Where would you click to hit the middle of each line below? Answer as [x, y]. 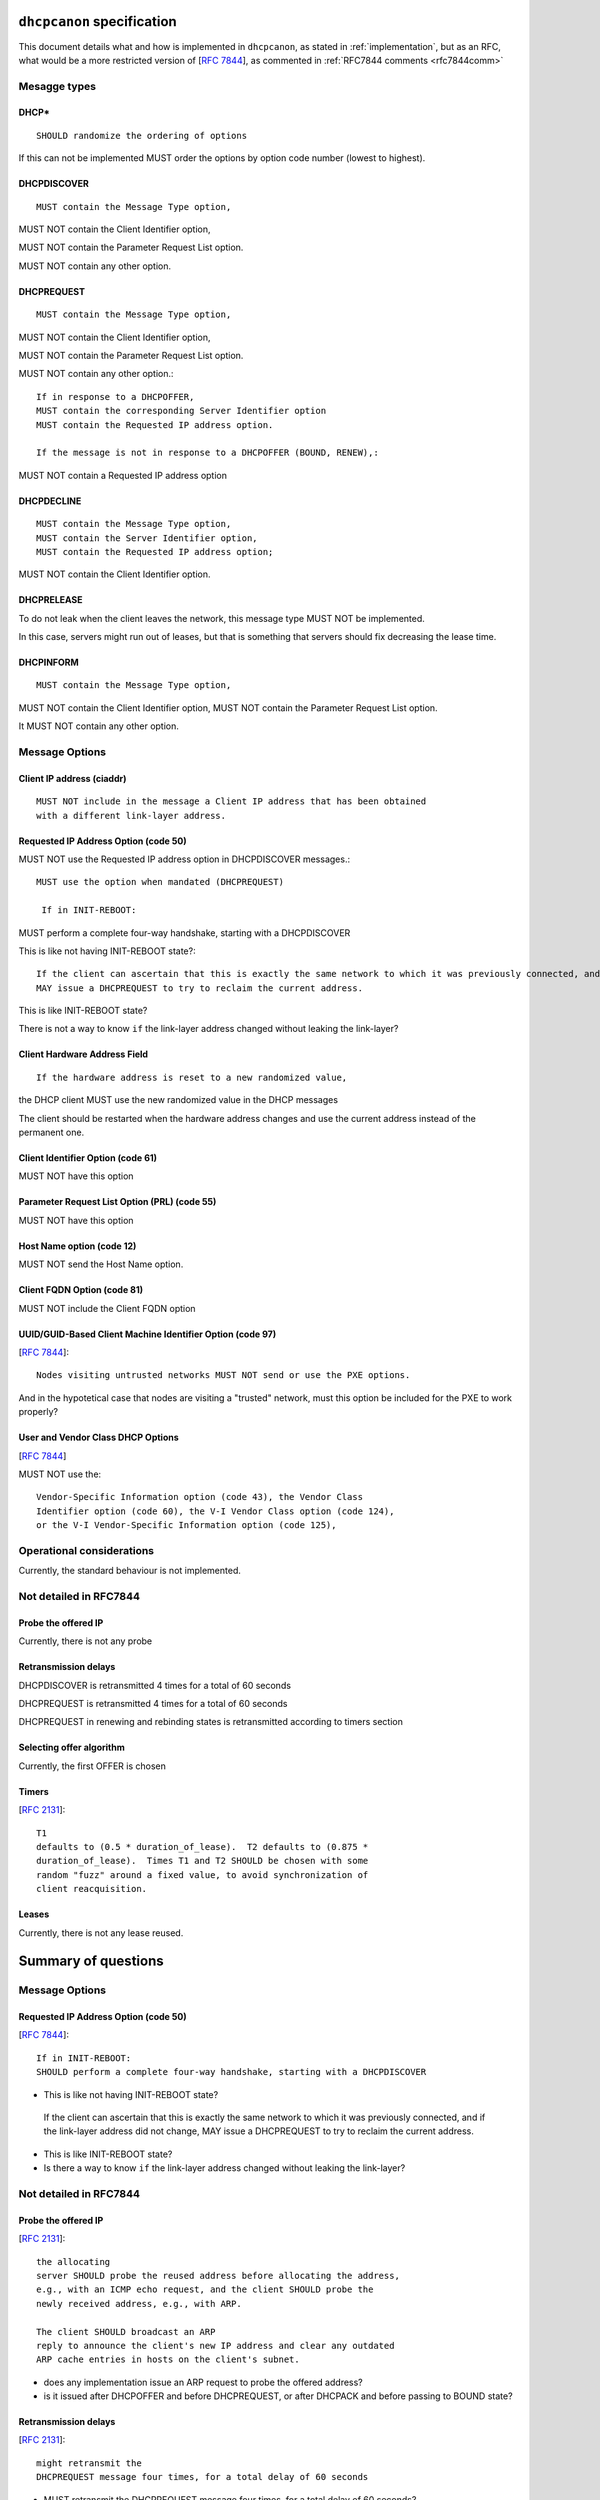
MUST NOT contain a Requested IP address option [122, 475]
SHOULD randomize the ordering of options [142, 135]
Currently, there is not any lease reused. [101, 1932]
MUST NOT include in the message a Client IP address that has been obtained [231, 801]
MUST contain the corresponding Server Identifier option [181, 411]
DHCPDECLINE [50, 501]
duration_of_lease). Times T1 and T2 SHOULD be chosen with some [202, 1861]
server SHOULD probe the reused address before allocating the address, [218, 2275]
